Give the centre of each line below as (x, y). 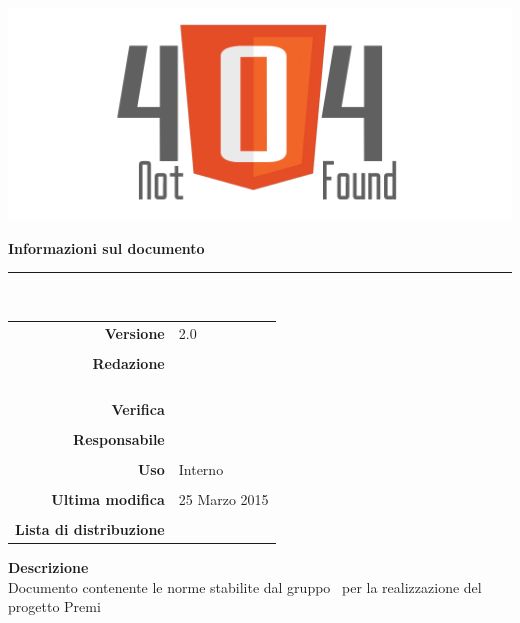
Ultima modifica (108, 498)
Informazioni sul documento (106, 247)
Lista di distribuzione (90, 529)
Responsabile (119, 438)
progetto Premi (54, 606)
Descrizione (48, 567)
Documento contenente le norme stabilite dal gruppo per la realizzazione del (245, 586)
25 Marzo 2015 (223, 498)
